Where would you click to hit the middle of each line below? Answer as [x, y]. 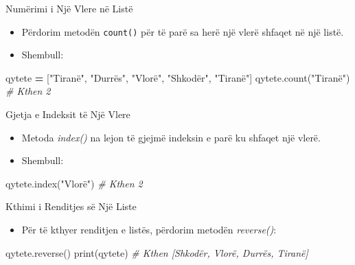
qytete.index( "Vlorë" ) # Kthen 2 [74, 183]
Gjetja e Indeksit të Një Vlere [68, 114]
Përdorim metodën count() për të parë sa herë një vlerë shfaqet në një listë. [183, 31]
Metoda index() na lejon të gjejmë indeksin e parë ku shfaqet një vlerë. [171, 137]
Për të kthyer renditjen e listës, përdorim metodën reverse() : [149, 229]
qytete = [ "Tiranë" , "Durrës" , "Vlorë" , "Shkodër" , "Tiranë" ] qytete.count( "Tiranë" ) [178, 77]
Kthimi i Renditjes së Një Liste [71, 206]
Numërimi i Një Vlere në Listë [69, 8]
